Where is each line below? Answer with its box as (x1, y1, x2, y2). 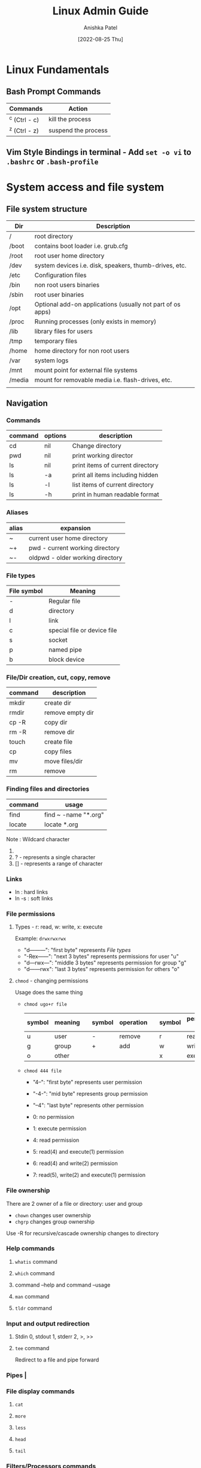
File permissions (6, 909, 56, 918)
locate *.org (44, 820, 79, 829)
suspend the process (48, 126, 108, 134)
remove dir (44, 728, 75, 736)
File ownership (6, 1187, 50, 1195)
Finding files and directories (6, 785, 90, 793)
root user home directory (34, 251, 105, 260)
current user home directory (29, 534, 108, 542)
